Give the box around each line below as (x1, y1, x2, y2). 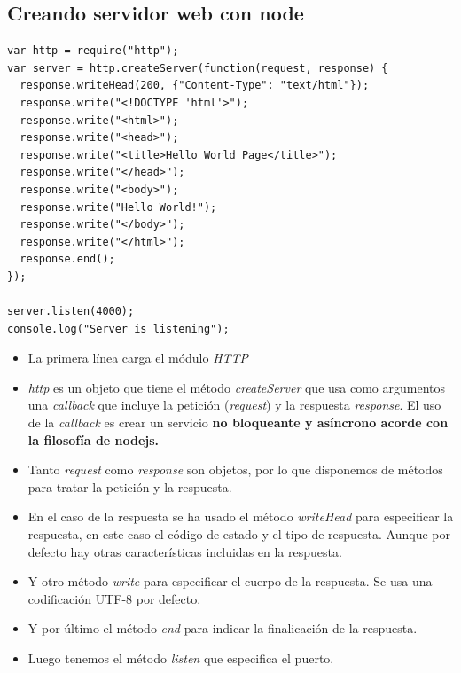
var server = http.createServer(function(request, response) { (7, 61, 388, 74)
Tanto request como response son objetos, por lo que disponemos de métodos (27, 460, 443, 479)
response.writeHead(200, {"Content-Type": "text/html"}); (20, 79, 370, 92)
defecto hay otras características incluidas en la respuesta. (27, 542, 342, 560)
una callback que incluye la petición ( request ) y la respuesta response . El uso (27, 395, 441, 414)
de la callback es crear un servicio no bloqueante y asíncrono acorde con (27, 413, 449, 432)
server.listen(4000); (7, 305, 135, 318)
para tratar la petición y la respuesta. (27, 477, 232, 496)
